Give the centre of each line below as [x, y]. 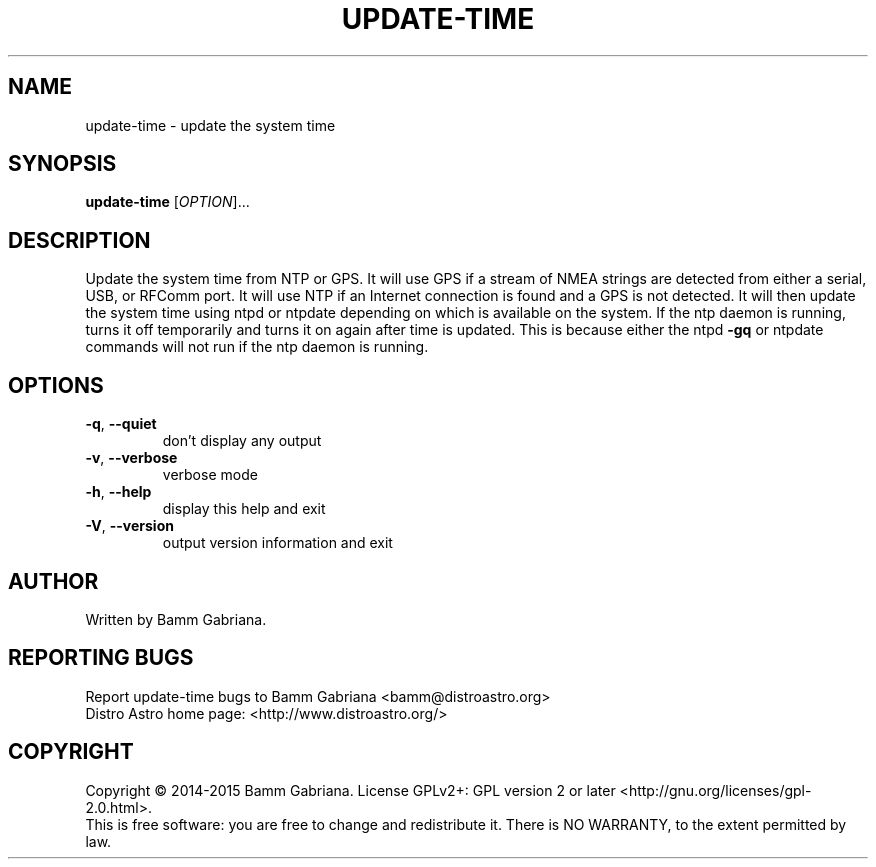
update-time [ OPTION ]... [167, 202]
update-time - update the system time [210, 125]
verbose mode [210, 475]
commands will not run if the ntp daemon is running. [257, 347]
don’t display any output [242, 441]
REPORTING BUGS [101, 658]
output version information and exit [277, 543]
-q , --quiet [121, 424]
